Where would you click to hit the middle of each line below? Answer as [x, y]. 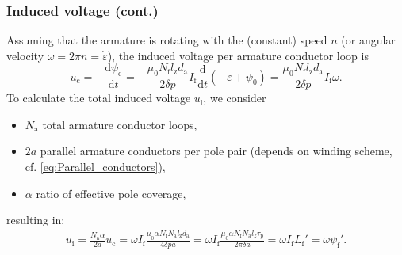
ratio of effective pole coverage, [111, 193]
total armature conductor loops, [120, 124]
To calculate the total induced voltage [99, 98]
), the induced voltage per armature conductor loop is [238, 55]
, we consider [235, 98]
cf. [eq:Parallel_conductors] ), [95, 167]
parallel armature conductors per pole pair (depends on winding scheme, [216, 151]
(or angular [368, 40]
